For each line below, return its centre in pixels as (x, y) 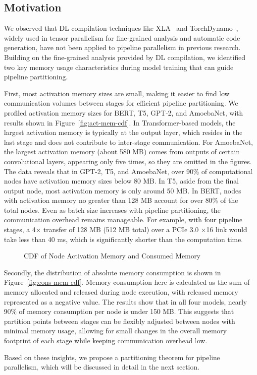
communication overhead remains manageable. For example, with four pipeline (123, 219)
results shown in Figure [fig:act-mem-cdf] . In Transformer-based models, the (120, 122)
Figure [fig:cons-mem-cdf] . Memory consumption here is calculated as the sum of (127, 282)
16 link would (227, 229)
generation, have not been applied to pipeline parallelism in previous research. (122, 47)
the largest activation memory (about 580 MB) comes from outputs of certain (122, 152)
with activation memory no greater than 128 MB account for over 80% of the (121, 200)
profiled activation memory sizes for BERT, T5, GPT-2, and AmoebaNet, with (124, 112)
